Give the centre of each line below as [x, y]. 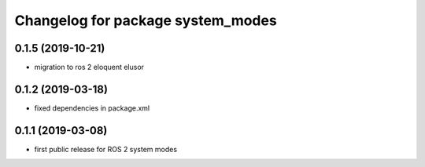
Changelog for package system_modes [146, 20]
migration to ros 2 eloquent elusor [89, 67]
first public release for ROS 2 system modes [105, 149]
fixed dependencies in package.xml [92, 108]
